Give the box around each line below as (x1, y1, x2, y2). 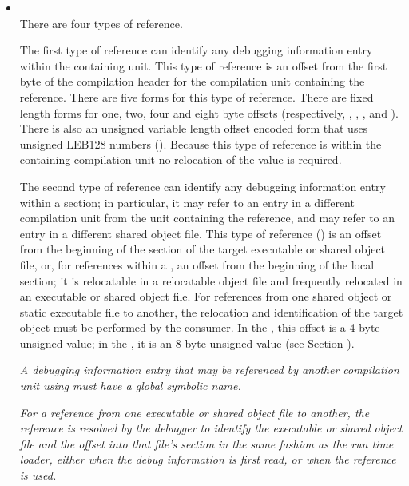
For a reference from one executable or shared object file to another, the (19, 404, 370, 420)
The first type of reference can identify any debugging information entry (19, 42, 373, 58)
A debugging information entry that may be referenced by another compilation (19, 361, 399, 378)
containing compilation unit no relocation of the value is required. (19, 151, 342, 168)
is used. (19, 467, 57, 484)
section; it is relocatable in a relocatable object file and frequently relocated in (19, 272, 403, 289)
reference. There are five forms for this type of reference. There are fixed (19, 88, 374, 105)
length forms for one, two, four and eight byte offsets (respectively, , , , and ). (19, 104, 399, 121)
